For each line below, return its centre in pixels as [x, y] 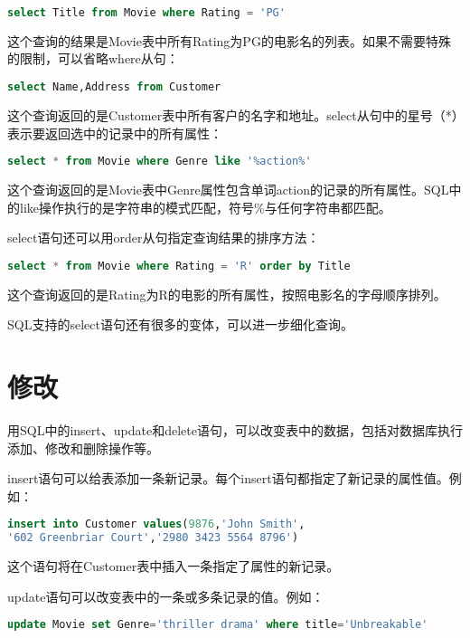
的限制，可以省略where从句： [93, 58]
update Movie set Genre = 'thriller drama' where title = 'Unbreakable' [218, 625]
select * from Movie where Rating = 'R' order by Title [179, 266]
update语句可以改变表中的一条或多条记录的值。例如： [166, 596]
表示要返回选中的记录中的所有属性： [115, 133]
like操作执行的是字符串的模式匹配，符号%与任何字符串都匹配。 [205, 207]
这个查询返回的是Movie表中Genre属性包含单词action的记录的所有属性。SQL [228, 189]
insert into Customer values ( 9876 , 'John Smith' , [156, 524]
